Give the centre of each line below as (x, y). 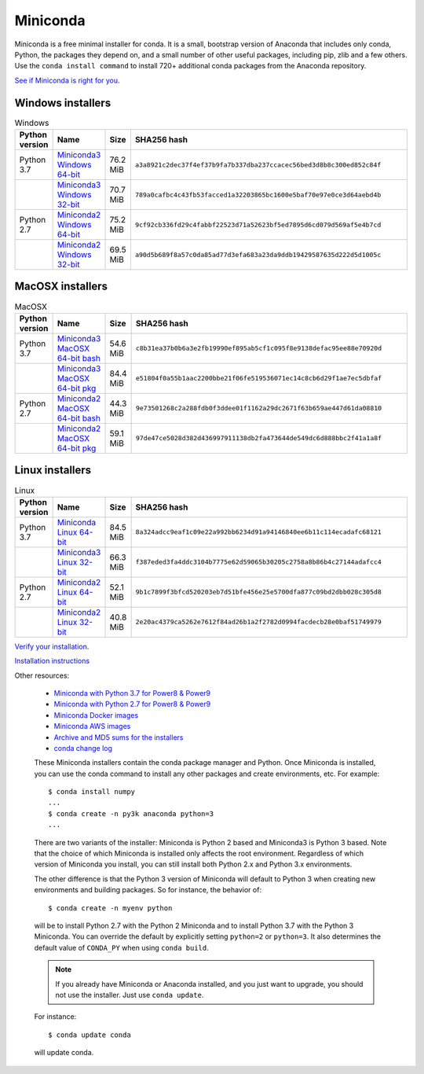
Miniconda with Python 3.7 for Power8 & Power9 (132, 693)
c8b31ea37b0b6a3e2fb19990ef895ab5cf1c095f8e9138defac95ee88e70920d (259, 349)
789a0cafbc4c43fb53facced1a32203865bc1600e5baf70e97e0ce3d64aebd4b (258, 195)
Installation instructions (52, 661)
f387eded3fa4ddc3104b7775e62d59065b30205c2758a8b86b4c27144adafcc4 (259, 562)
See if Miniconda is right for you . (68, 80)
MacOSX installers (61, 287)
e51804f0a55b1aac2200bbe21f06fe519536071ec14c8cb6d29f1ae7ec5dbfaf (259, 379)
